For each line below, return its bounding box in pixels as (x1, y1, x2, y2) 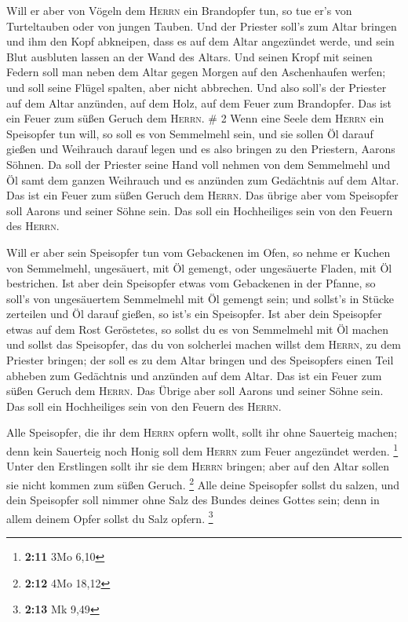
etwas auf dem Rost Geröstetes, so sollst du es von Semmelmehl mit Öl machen (6, 320, 388, 337)
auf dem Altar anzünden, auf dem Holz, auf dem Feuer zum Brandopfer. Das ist (6, 94, 392, 111)
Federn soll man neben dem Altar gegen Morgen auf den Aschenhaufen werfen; (6, 64, 386, 80)
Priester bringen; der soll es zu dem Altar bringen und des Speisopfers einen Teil (6, 352, 394, 368)
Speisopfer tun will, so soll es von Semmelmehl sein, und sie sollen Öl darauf (6, 125, 373, 141)
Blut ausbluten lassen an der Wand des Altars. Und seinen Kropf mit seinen (6, 48, 373, 64)
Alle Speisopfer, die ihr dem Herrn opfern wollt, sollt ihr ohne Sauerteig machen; (6, 424, 398, 441)
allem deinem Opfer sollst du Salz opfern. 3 (6, 507, 213, 526)
